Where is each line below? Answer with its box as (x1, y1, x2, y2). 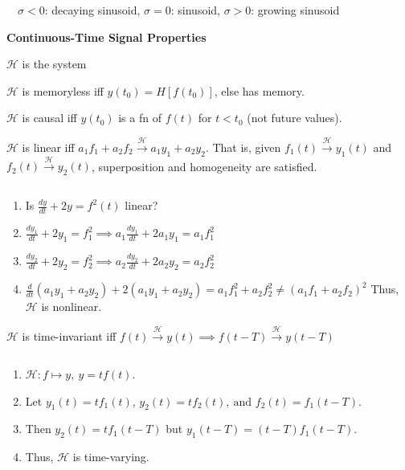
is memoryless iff (22, 82, 104, 99)
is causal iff (22, 109, 77, 126)
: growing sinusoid (251, 2, 340, 18)
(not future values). (247, 109, 342, 126)
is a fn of (118, 109, 162, 126)
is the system (22, 55, 87, 72)
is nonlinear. (41, 298, 102, 315)
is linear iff (22, 138, 75, 155)
